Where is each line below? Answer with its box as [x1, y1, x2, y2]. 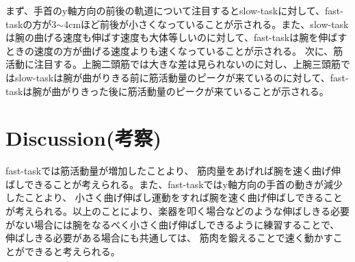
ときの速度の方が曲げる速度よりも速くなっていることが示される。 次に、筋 [5, 43, 343, 57]
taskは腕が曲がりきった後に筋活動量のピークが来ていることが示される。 [5, 83, 329, 98]
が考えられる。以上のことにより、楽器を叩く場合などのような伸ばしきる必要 [5, 204, 350, 218]
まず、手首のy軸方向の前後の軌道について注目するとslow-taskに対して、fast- [5, 3, 343, 17]
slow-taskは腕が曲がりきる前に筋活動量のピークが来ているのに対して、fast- [14, 70, 349, 84]
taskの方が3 [5, 16, 57, 31]
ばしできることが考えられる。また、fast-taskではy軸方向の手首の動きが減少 [5, 176, 343, 191]
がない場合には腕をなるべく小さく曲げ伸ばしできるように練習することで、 [5, 217, 340, 231]
